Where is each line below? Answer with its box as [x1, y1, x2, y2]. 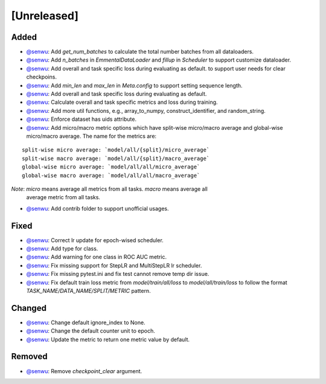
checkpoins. [26, 73, 57, 81]
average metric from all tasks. [26, 194, 101, 201]
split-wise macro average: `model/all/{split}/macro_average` [22, 155, 210, 162]
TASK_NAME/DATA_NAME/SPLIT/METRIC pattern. [26, 287, 151, 294]
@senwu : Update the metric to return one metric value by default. [26, 336, 190, 343]
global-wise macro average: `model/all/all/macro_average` [22, 172, 200, 179]
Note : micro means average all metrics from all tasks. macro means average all [11, 185, 208, 193]
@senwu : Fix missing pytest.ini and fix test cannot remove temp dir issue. [26, 270, 209, 278]
